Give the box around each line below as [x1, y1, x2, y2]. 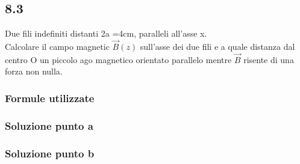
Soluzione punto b [5, 145, 95, 160]
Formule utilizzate [5, 90, 95, 105]
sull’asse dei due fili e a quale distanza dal [140, 40, 295, 53]
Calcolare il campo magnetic [5, 40, 110, 53]
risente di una [243, 53, 294, 65]
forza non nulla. [5, 65, 63, 77]
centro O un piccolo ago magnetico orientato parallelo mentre [5, 53, 232, 65]
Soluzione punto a [5, 118, 93, 133]
